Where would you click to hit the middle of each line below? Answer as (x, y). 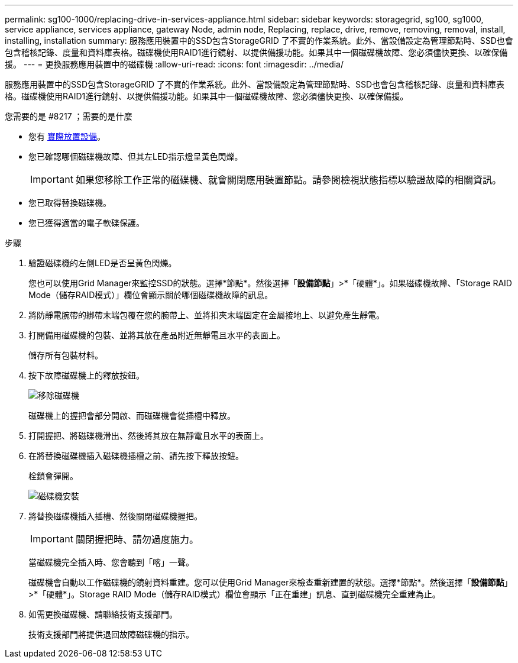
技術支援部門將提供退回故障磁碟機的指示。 (111, 634)
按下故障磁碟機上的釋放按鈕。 (86, 375)
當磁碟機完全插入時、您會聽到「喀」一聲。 (111, 562)
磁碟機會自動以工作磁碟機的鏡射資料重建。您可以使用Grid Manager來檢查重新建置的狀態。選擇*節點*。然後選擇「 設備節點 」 (271, 582)
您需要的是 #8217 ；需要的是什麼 (69, 116)
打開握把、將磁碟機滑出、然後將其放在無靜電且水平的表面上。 (148, 436)
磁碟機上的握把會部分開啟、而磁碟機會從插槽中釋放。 (132, 415)
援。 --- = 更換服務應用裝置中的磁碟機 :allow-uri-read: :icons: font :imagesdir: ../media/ (174, 64)
